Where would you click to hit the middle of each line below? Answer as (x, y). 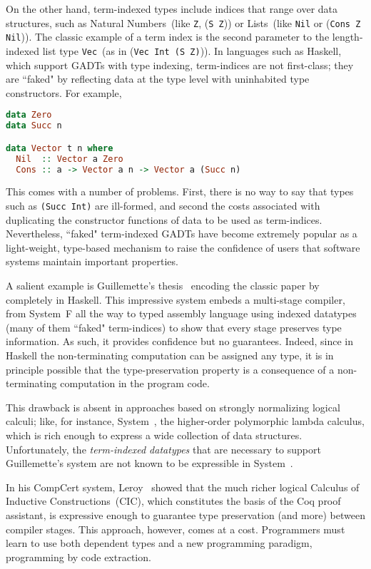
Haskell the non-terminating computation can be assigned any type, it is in (170, 355)
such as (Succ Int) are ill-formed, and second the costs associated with (163, 205)
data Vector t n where (60, 148)
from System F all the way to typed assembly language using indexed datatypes (181, 313)
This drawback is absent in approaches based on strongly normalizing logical (173, 407)
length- (347, 37)
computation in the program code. (135, 383)
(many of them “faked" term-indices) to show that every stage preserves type (174, 327)
